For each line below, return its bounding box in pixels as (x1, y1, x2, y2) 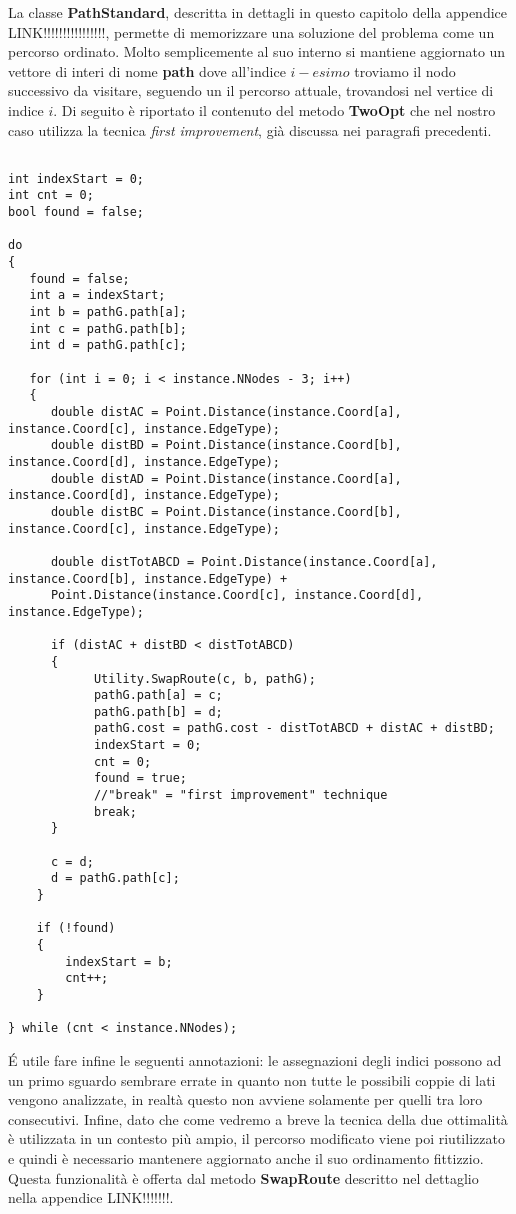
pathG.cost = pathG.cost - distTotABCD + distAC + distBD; (93, 721, 495, 736)
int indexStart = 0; (8, 171, 145, 186)
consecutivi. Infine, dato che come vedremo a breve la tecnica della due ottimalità (8, 1108, 508, 1129)
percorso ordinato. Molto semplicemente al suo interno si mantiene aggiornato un (8, 41, 506, 62)
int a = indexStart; (29, 288, 166, 303)
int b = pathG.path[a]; (29, 305, 187, 320)
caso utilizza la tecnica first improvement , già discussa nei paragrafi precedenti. (8, 119, 492, 140)
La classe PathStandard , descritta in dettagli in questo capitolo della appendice (8, 2, 508, 22)
